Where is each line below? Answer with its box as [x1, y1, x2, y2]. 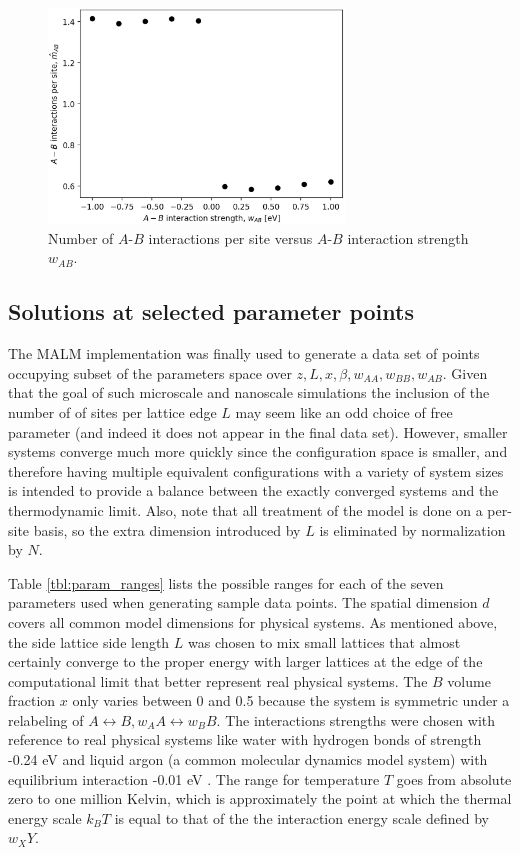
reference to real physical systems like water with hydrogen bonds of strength [8, 729, 482, 750]
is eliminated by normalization [319, 519, 506, 540]
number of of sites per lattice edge [8, 401, 217, 422]
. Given [442, 362, 488, 383]
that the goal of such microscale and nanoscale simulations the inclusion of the [8, 382, 490, 403]
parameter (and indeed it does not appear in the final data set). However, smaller [8, 421, 508, 442]
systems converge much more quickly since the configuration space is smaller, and [8, 441, 508, 462]
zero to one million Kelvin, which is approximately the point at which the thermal [8, 788, 512, 809]
